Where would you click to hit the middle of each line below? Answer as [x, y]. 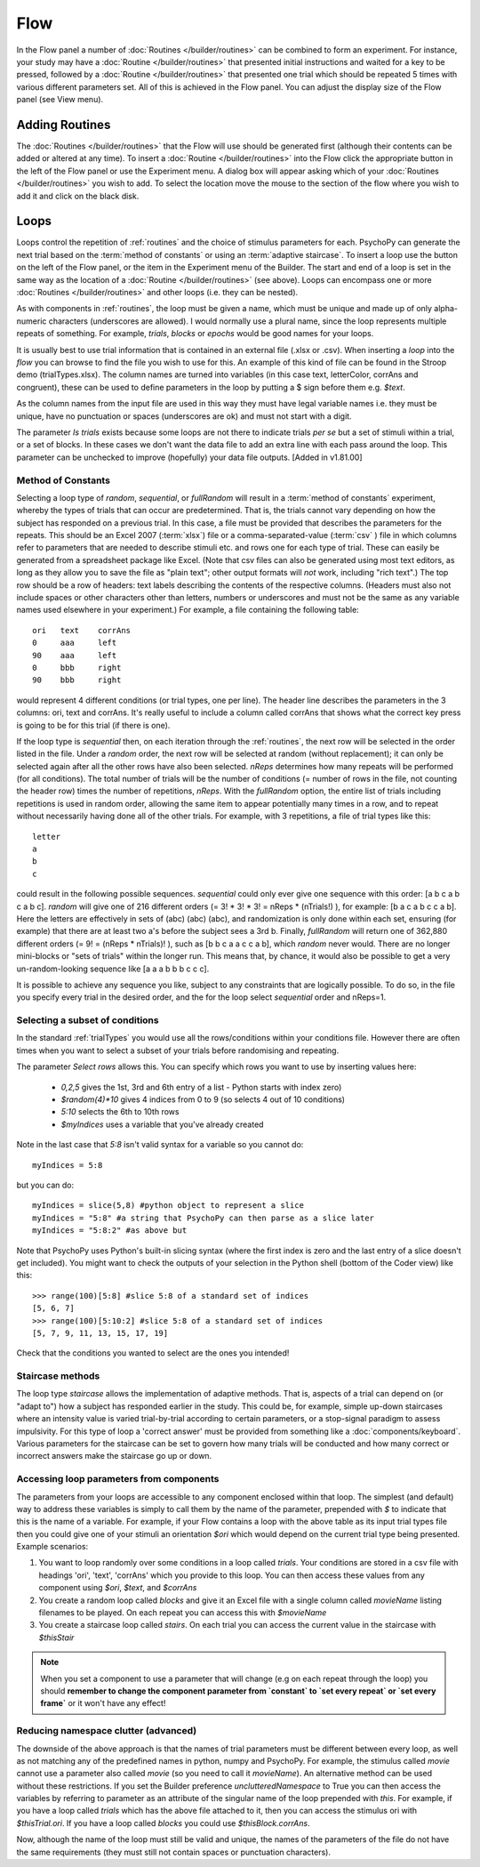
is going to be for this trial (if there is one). [93, 725]
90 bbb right [77, 680]
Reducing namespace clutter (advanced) [107, 1731]
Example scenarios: [52, 1547]
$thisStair [56, 1638]
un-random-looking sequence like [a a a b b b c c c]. [113, 969]
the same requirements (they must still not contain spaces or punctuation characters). [173, 1852]
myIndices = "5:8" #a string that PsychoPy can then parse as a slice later [204, 1218]
